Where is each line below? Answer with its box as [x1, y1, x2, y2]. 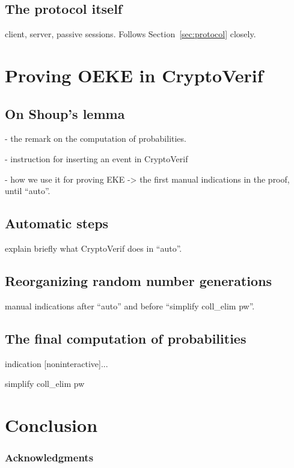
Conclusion [5, 412, 98, 437]
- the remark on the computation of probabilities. [5, 132, 186, 145]
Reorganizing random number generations [5, 271, 272, 290]
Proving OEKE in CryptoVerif [5, 62, 263, 87]
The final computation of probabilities [5, 329, 247, 347]
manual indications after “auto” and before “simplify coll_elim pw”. [5, 299, 255, 312]
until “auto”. [5, 184, 51, 197]
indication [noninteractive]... [5, 357, 108, 369]
